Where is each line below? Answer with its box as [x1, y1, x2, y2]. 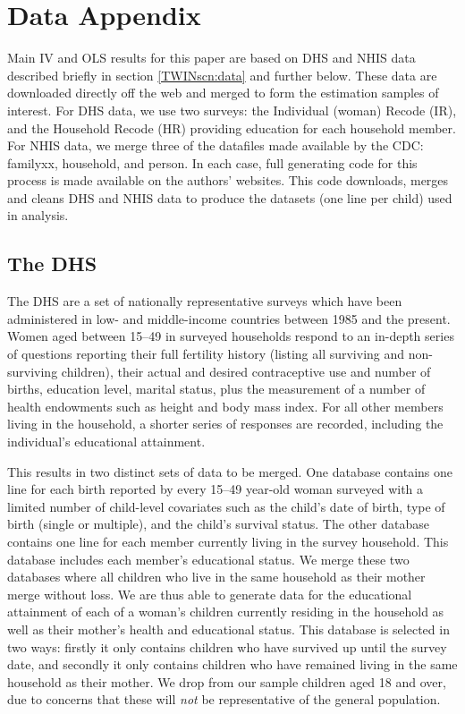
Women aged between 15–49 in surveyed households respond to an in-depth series [7, 327, 454, 345]
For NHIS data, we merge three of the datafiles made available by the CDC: [7, 136, 424, 155]
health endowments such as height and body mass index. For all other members [7, 396, 444, 415]
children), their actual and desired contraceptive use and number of [61, 361, 431, 380]
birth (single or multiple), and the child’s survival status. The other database [7, 514, 429, 533]
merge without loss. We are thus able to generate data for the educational [7, 584, 412, 603]
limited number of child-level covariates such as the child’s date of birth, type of [7, 497, 445, 515]
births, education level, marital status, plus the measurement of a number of [7, 379, 426, 398]
